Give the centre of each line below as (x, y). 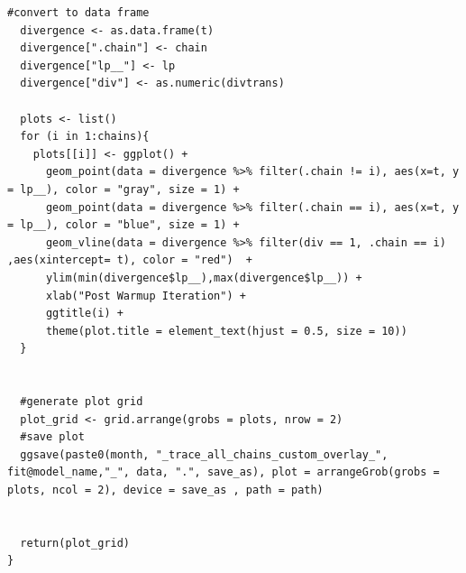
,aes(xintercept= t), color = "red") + (130, 260)
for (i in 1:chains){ (85, 137)
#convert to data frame (78, 13)
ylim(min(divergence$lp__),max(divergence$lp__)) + (204, 277)
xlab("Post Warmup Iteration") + (146, 296)
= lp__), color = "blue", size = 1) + (123, 225)
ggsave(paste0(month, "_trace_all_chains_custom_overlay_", (204, 454)
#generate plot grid (82, 402)
